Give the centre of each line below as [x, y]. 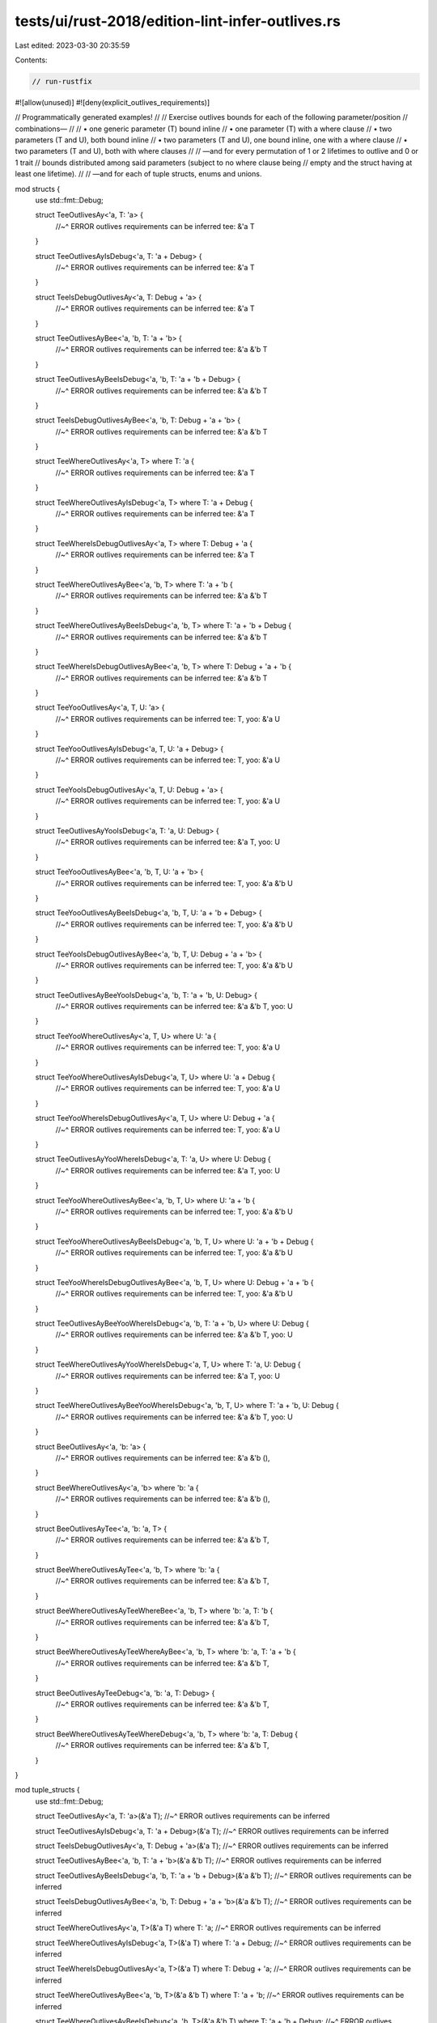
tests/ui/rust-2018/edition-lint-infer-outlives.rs [178, 21]
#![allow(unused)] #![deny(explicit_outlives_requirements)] [112, 102]
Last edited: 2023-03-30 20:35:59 [72, 45]
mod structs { [38, 189]
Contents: [31, 60]
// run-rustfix [62, 81]
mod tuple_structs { [47, 1790]
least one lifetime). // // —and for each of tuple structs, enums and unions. [138, 174]
